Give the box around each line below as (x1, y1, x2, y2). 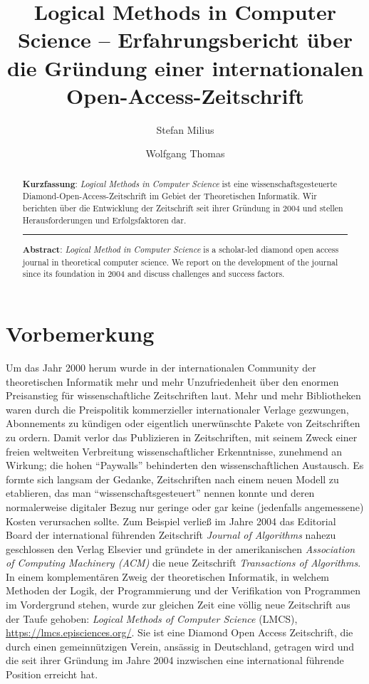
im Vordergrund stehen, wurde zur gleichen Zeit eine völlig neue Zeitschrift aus (6, 597, 350, 612)
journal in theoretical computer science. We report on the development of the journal (22, 256, 338, 268)
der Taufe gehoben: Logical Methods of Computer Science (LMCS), (6, 611, 298, 626)
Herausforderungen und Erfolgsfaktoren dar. (22, 214, 187, 226)
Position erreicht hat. (6, 667, 98, 682)
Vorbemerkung (6, 319, 155, 348)
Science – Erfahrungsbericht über (17, 25, 353, 54)
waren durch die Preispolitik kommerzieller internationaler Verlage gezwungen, (6, 401, 349, 416)
